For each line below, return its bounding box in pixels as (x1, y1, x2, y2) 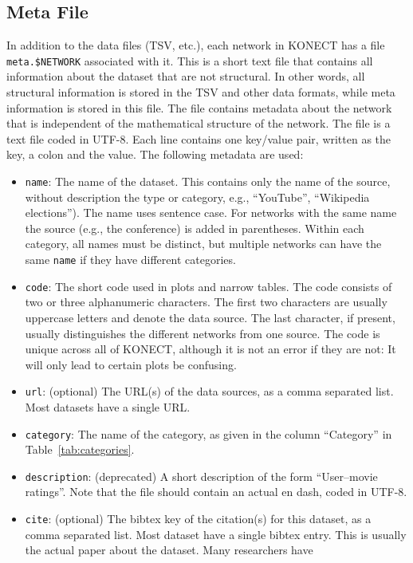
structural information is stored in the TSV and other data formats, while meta (6, 84, 395, 100)
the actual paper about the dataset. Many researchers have (25, 541, 313, 558)
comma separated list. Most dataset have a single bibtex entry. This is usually (25, 526, 407, 542)
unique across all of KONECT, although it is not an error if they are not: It (25, 341, 396, 357)
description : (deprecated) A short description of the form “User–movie (25, 467, 378, 484)
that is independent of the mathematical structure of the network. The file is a (6, 115, 391, 132)
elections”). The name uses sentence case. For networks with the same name (25, 204, 397, 221)
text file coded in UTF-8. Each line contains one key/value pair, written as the (6, 130, 391, 147)
